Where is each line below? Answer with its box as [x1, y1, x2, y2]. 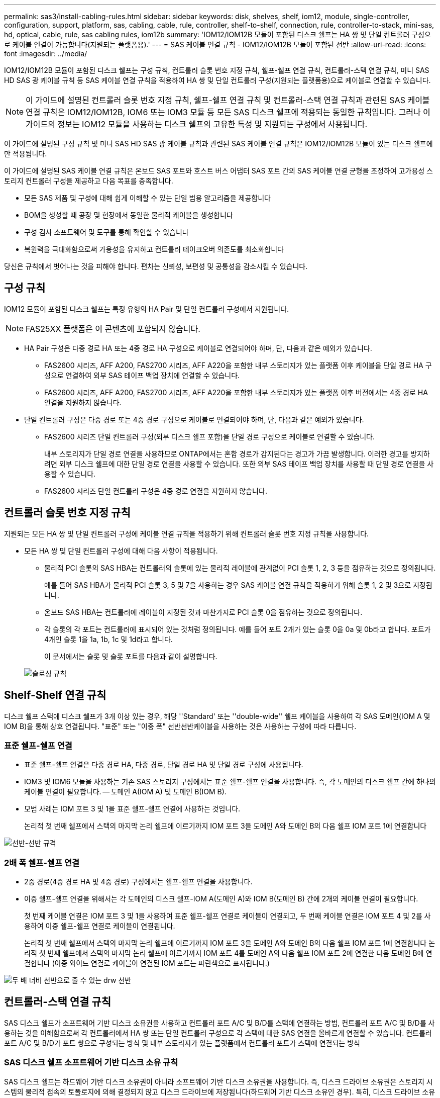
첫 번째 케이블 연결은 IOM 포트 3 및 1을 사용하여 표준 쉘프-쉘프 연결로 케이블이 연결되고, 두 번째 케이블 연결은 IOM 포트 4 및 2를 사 [24, 911, 431, 921]
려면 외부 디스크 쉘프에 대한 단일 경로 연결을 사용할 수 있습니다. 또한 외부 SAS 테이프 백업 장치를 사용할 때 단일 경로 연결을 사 [44, 459, 434, 468]
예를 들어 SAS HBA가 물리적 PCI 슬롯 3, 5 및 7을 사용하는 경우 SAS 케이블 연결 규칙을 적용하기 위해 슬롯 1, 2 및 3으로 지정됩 [44, 580, 432, 589]
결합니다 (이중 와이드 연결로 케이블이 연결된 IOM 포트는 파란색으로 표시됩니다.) [24, 959, 270, 968]
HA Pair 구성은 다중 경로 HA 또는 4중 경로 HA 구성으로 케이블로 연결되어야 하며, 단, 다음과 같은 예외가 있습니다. [24, 343, 372, 352]
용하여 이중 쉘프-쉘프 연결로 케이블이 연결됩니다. [24, 922, 175, 931]
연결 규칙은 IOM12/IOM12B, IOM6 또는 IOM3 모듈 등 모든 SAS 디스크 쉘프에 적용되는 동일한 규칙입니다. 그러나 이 [26, 107, 430, 117]
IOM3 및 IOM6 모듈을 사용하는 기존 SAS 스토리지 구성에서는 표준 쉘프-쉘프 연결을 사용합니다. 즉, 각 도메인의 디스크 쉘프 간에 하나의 [24, 777, 436, 786]
